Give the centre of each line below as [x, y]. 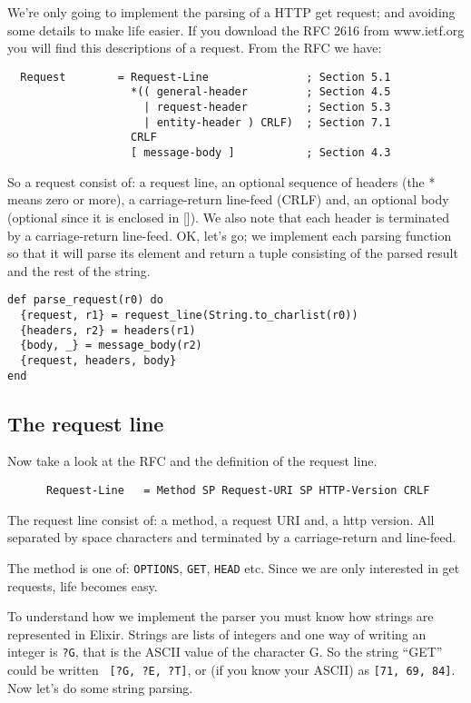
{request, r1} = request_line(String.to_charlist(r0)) [189, 315]
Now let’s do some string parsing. [100, 687]
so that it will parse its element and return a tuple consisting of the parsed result [233, 253]
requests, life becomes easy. [83, 585]
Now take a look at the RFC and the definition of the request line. [192, 461]
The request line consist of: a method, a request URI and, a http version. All [221, 519]
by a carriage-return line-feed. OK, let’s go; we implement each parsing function [230, 235]
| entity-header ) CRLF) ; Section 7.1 [267, 122]
